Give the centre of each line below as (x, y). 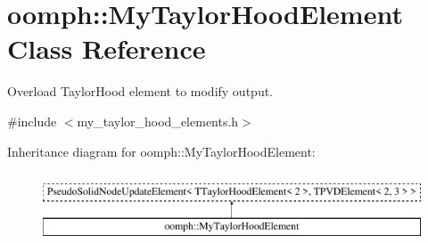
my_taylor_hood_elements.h (158, 121)
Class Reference (107, 49)
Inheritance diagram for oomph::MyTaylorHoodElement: (161, 151)
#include (32, 121)
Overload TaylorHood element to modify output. (140, 91)
